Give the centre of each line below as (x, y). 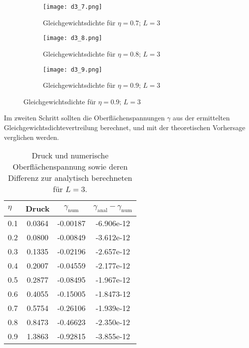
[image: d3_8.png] (73, 38)
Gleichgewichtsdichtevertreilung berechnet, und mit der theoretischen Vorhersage (125, 127)
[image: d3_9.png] (73, 69)
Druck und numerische (70, 155)
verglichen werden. (31, 137)
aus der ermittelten (201, 118)
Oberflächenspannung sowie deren (70, 167)
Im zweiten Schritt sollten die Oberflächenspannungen (85, 118)
